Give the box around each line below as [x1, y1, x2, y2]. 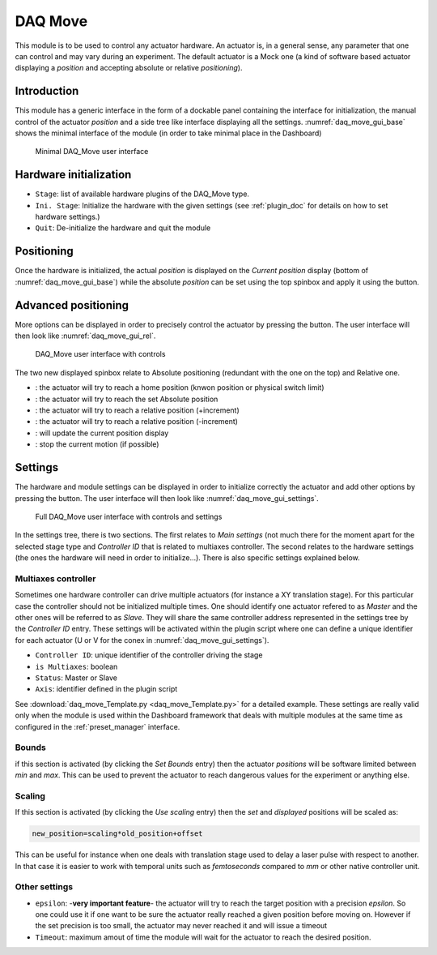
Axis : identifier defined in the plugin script [35, 684, 178, 694]
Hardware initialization [15, 168, 132, 182]
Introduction [15, 84, 79, 98]
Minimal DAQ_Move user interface [35, 147, 149, 156]
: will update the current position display [35, 428, 169, 438]
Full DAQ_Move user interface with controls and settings [35, 512, 223, 521]
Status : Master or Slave [35, 673, 117, 683]
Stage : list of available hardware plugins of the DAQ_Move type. [35, 189, 250, 199]
